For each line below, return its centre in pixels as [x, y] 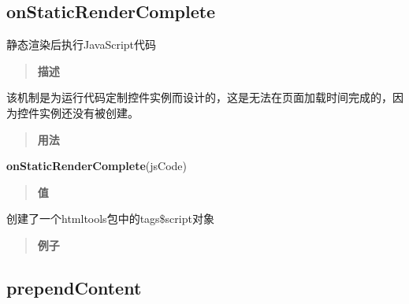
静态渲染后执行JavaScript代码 [82, 44]
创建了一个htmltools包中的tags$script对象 [110, 219]
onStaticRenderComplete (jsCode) [97, 166]
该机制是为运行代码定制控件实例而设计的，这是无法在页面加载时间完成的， [199, 97]
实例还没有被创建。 [89, 112]
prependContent [74, 287]
